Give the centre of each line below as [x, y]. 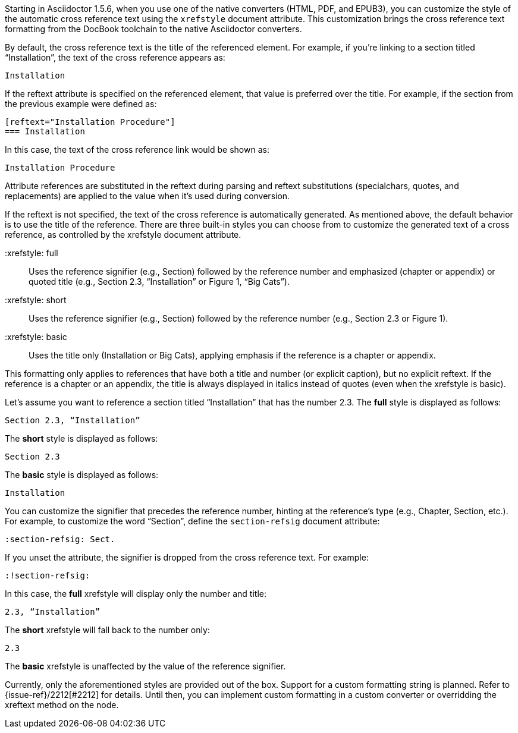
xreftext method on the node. [62, 705]
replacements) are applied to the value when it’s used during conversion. [147, 196]
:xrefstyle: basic [36, 337]
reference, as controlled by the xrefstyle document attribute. [123, 235]
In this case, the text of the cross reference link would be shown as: [137, 150]
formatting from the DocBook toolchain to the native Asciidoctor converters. [153, 29]
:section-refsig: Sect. [60, 539]
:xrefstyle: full [32, 253]
